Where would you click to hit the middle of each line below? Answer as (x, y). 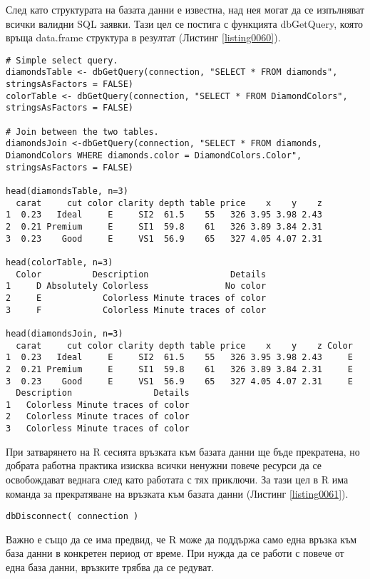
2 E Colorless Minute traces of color (136, 298)
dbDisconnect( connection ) (72, 517)
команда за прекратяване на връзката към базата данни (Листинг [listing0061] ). (177, 493)
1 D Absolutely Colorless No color (136, 286)
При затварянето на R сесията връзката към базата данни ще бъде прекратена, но (183, 451)
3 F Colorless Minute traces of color (136, 310)
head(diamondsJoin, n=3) (65, 333)
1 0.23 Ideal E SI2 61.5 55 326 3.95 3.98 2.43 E (179, 358)
